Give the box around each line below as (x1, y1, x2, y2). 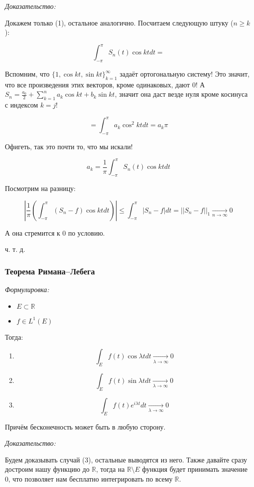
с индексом (5, 100, 38, 110)
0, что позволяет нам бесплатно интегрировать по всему (5, 474, 173, 484)
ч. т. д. (5, 244, 25, 254)
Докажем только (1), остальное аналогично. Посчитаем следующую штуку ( (5, 17, 233, 27)
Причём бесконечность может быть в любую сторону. (5, 421, 166, 432)
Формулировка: (5, 284, 50, 295)
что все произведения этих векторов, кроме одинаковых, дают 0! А (5, 79, 205, 89)
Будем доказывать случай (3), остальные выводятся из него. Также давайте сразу (5, 454, 247, 464)
